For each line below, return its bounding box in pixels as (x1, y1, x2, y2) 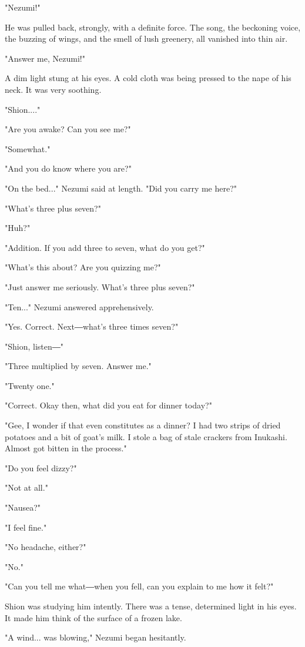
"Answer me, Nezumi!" (5, 52, 85, 64)
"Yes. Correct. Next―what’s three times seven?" (5, 320, 179, 333)
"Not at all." (5, 481, 48, 494)
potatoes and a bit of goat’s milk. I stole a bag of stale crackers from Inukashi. (5, 430, 287, 442)
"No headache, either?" (5, 541, 86, 553)
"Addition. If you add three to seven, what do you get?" (5, 241, 205, 253)
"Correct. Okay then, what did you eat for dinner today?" (5, 399, 212, 411)
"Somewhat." (5, 142, 51, 155)
